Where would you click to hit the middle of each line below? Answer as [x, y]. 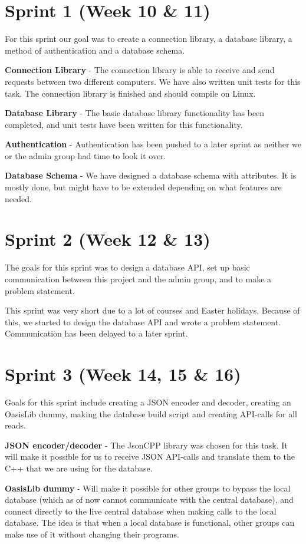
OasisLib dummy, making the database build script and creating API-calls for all [151, 413]
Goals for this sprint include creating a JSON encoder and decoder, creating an [148, 402]
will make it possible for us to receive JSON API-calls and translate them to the [150, 456]
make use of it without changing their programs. [92, 534]
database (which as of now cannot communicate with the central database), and [149, 500]
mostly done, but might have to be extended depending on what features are [143, 187]
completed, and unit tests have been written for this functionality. [124, 124]
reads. [15, 425]
